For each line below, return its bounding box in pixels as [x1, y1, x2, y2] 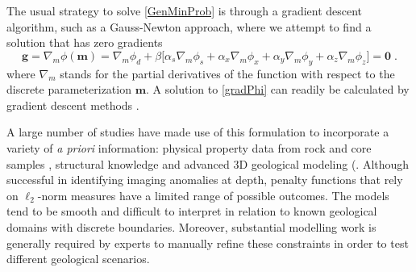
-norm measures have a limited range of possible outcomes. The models [37, 186, 389, 203]
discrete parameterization [6, 81, 131, 98]
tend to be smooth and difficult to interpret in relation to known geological [6, 203, 377, 220]
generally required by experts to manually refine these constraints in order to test [6, 234, 409, 251]
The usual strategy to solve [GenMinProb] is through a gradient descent [6, 2, 363, 19]
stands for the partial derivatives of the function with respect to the [60, 65, 395, 82]
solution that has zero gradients [6, 34, 163, 51]
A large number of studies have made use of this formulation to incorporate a [6, 123, 389, 140]
